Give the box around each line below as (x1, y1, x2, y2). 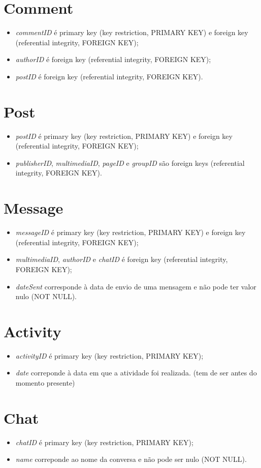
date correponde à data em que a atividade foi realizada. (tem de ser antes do (15, 367, 257, 378)
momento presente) (15, 377, 75, 388)
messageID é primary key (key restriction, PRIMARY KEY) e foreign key (15, 227, 246, 238)
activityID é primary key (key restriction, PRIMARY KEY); (15, 350, 204, 361)
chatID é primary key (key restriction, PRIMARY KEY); (15, 436, 193, 447)
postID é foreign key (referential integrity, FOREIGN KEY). (15, 71, 203, 81)
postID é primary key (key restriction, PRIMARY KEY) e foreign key (15, 130, 233, 141)
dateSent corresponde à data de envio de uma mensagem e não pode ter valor (15, 281, 256, 291)
